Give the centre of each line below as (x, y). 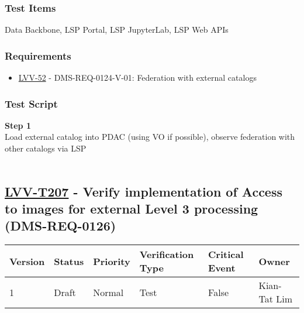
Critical (226, 254)
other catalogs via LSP (46, 148)
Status (69, 261)
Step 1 (18, 125)
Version (27, 261)
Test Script (31, 103)
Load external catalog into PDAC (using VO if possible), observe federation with (150, 137)
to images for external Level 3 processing (132, 208)
